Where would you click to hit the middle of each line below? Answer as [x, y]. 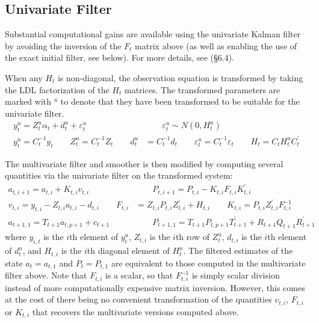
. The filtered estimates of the [238, 251]
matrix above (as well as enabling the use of [216, 45]
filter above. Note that [46, 275]
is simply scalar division [236, 275]
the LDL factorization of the [57, 89]
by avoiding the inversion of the [63, 45]
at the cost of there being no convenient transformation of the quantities [138, 299]
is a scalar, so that [139, 275]
